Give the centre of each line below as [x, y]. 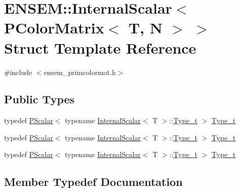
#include [18, 72]
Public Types [39, 99]
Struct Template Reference [100, 47]
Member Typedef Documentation [93, 182]
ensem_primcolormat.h [80, 72]
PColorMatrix [54, 28]
